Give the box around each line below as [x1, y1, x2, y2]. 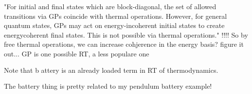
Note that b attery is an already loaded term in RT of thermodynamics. [4, 65, 218, 75]
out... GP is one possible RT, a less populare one [4, 48, 149, 58]
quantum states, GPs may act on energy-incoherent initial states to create [4, 20, 225, 30]
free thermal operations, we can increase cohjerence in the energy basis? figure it [4, 39, 244, 49]
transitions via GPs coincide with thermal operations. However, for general [4, 11, 227, 21]
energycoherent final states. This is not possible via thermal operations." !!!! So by [4, 29, 248, 40]
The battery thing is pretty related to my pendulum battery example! [4, 81, 212, 91]
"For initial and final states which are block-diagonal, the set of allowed [4, 1, 216, 11]
